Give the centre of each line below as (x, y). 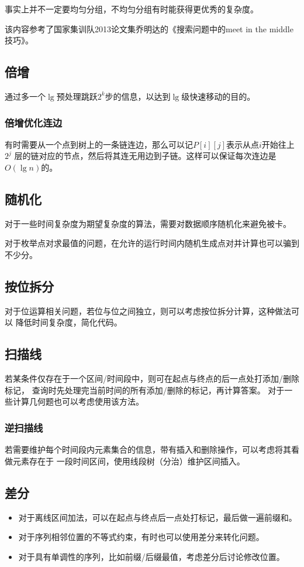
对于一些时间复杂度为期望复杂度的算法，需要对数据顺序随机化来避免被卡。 (148, 223)
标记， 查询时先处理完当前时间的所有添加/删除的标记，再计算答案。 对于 (145, 390)
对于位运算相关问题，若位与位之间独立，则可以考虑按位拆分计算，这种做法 (148, 310)
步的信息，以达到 (138, 96)
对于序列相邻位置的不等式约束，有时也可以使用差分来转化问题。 (141, 537)
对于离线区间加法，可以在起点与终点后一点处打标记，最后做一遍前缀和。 (158, 517)
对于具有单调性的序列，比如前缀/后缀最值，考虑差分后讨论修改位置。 (151, 556)
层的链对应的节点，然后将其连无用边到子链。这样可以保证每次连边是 (145, 156)
